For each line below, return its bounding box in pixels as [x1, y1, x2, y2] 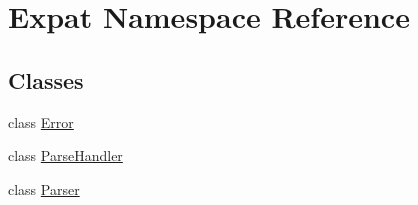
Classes [8, 64, 84, 95]
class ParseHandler [8, 145, 123, 166]
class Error [8, 111, 74, 132]
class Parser [8, 178, 80, 199]
